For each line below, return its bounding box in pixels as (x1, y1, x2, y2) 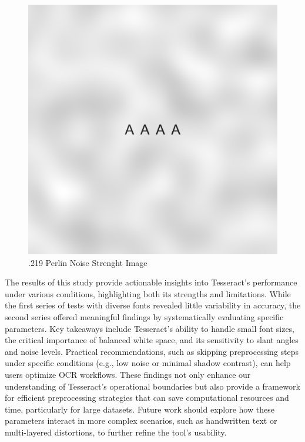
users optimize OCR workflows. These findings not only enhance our (5, 368, 251, 380)
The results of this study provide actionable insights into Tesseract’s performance (5, 276, 297, 288)
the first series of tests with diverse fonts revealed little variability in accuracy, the (5, 299, 301, 311)
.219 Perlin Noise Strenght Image (28, 256, 148, 268)
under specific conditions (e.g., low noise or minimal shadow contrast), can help (5, 357, 291, 369)
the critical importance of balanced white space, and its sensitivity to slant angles (5, 334, 299, 346)
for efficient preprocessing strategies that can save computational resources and (5, 391, 289, 404)
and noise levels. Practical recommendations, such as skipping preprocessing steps (5, 345, 299, 357)
